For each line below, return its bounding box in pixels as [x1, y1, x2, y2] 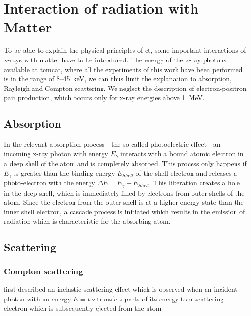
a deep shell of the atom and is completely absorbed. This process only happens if [4, 158, 247, 168]
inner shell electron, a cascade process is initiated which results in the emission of [4, 206, 245, 216]
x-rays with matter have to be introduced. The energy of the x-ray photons [4, 54, 227, 64]
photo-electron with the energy [4, 178, 95, 188]
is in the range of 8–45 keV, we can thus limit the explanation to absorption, [4, 74, 232, 84]
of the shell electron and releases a [135, 167, 237, 178]
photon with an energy [4, 293, 71, 303]
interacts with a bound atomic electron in [120, 148, 244, 158]
